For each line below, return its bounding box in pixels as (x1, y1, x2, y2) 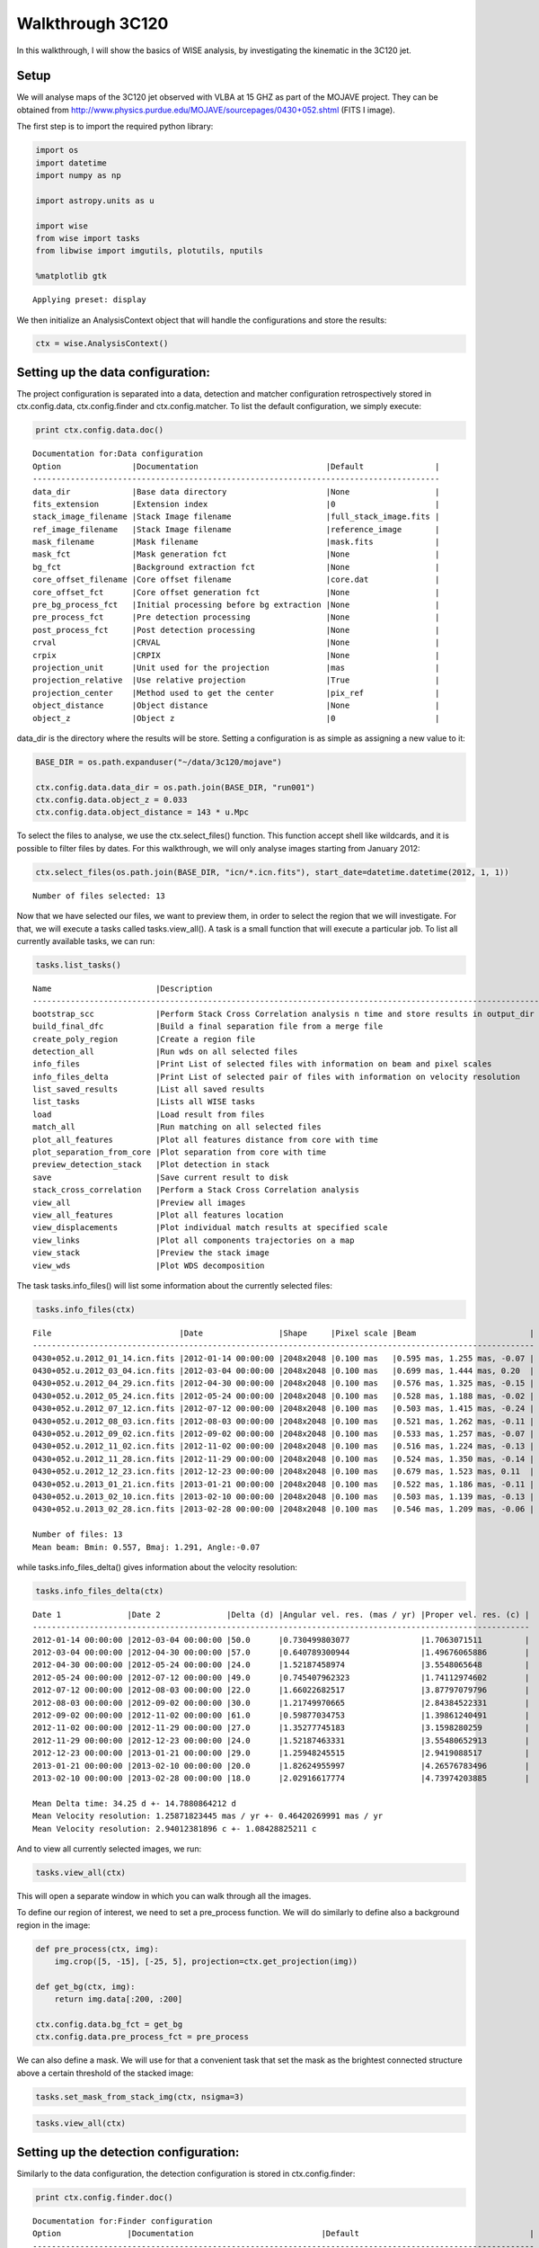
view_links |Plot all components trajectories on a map (32, 1235, 355, 1245)
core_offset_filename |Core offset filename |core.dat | (32, 575, 440, 584)
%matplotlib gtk (35, 271, 108, 281)
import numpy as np (35, 171, 121, 180)
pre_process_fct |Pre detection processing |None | (32, 612, 440, 622)
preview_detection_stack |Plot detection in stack (32, 1160, 269, 1170)
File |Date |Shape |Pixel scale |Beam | (32, 1327, 535, 1338)
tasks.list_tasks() (35, 959, 121, 970)
